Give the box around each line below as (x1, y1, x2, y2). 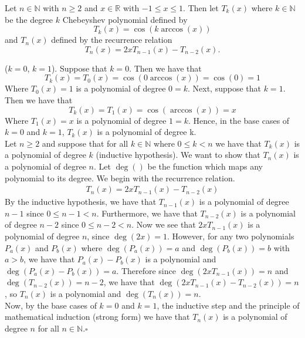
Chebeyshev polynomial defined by (62, 13, 188, 25)
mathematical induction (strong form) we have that (5, 310, 190, 323)
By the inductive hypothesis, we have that (5, 195, 157, 208)
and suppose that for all (42, 137, 128, 149)
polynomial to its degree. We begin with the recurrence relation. (5, 171, 235, 184)
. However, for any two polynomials (167, 229, 294, 242)
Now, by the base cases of (5, 299, 97, 311)
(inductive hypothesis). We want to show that (96, 148, 260, 161)
